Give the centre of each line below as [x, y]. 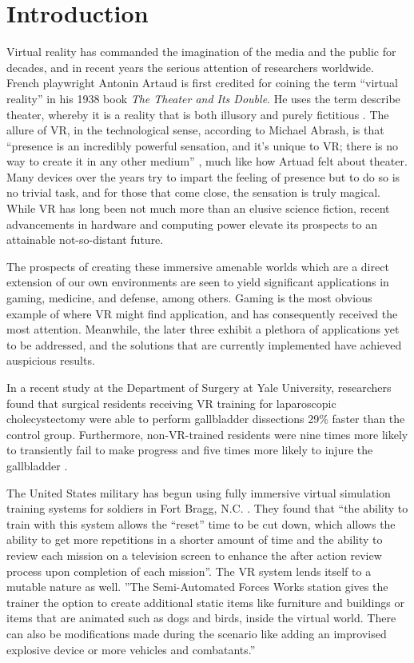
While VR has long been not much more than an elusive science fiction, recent [198, 208]
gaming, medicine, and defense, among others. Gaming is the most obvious [189, 298]
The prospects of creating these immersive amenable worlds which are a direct [198, 266]
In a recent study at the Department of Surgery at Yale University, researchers [199, 387]
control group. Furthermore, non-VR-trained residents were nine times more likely [207, 434]
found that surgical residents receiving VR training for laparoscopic [171, 403]
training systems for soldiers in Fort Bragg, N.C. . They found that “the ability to [207, 508]
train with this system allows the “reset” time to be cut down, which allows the [201, 523]
